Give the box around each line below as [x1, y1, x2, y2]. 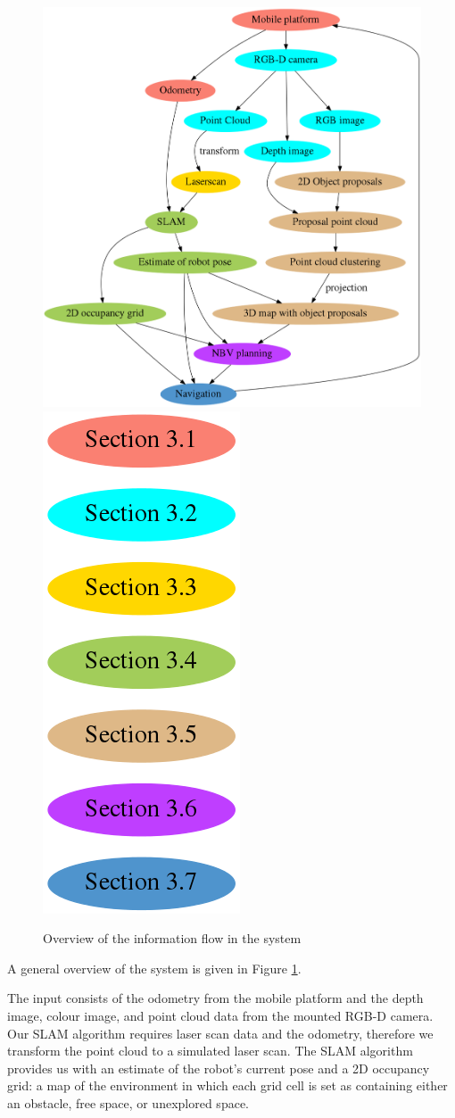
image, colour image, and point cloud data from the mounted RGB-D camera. [7, 1006, 434, 1025]
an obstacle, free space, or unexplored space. [7, 1094, 249, 1112]
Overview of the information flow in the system [43, 929, 302, 948]
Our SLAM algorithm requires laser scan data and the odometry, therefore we [7, 1023, 434, 1042]
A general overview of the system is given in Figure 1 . [7, 958, 302, 977]
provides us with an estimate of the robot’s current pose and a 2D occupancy [7, 1058, 430, 1077]
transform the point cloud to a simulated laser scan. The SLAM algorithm [7, 1041, 413, 1060]
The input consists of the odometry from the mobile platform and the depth [7, 989, 424, 1007]
